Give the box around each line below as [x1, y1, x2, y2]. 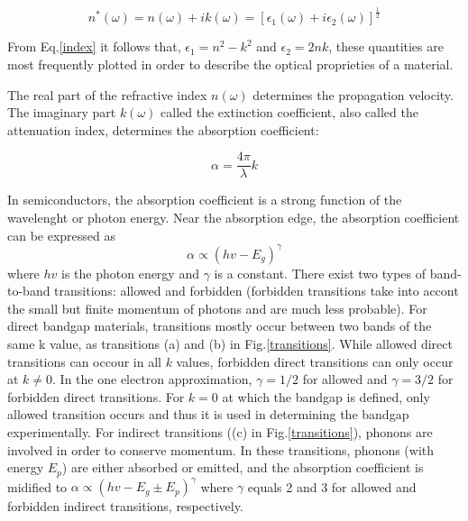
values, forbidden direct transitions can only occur [176, 352, 454, 370]
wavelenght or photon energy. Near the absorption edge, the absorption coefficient [7, 207, 460, 226]
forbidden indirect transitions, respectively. [7, 497, 243, 516]
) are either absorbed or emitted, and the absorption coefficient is [61, 458, 424, 477]
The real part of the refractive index [7, 85, 207, 104]
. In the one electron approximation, [52, 370, 252, 388]
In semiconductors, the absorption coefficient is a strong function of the [7, 190, 402, 209]
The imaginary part [7, 103, 116, 122]
